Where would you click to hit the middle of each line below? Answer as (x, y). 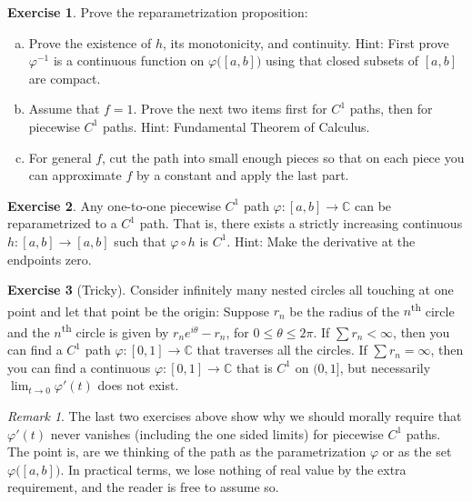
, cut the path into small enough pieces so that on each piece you (283, 157)
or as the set (417, 452)
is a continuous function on (129, 60)
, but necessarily (385, 367)
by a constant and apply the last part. (242, 175)
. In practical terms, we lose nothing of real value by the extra (233, 469)
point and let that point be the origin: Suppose (138, 311)
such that (140, 241)
